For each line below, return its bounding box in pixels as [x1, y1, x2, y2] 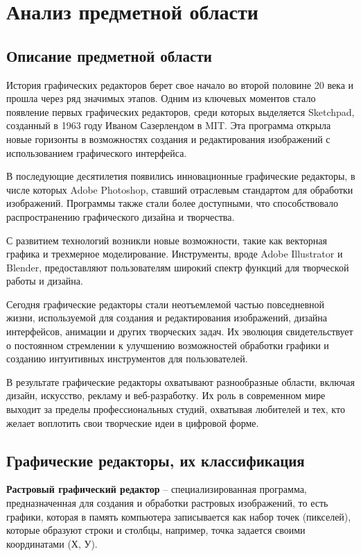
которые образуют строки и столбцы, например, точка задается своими [6, 523, 306, 537]
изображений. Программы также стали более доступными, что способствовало [6, 196, 339, 210]
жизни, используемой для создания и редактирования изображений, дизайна [6, 310, 328, 325]
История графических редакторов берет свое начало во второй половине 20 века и [6, 77, 354, 92]
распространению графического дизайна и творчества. [6, 209, 235, 224]
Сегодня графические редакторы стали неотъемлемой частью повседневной [6, 296, 325, 311]
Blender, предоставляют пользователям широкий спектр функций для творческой [6, 260, 349, 274]
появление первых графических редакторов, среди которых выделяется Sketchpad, [6, 104, 355, 119]
